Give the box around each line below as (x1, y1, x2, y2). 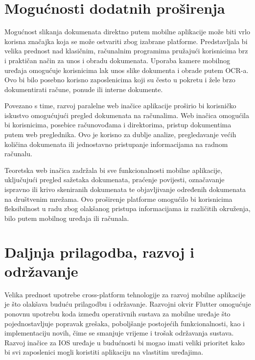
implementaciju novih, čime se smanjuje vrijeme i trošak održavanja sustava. (4, 328, 234, 338)
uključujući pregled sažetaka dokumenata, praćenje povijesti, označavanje (4, 174, 225, 185)
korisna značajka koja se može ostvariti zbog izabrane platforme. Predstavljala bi (4, 36, 248, 46)
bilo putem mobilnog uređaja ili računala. (4, 213, 129, 223)
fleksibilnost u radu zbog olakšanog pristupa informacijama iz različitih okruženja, (4, 203, 251, 214)
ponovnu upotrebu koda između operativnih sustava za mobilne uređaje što (4, 308, 231, 318)
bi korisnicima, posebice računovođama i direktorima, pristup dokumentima (4, 120, 232, 130)
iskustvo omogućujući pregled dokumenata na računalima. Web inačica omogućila (4, 110, 249, 120)
